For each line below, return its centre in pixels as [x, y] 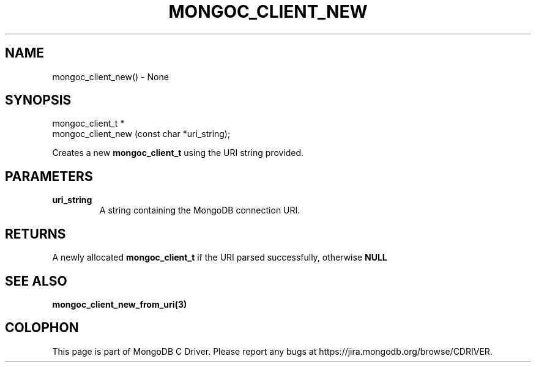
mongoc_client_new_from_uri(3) [120, 304]
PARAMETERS [49, 176]
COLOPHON [42, 328]
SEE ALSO [36, 281]
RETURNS [35, 234]
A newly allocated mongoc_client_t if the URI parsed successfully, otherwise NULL [220, 258]
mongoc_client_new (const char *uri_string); [141, 134]
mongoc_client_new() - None [110, 76]
